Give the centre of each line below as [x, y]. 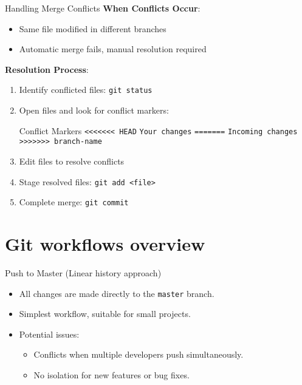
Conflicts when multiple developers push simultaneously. [139, 354]
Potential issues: [49, 334]
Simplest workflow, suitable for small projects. [105, 314]
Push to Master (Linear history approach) [83, 272]
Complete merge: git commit [74, 202]
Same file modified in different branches [93, 28]
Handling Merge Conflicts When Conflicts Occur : [103, 8]
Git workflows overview [105, 244]
